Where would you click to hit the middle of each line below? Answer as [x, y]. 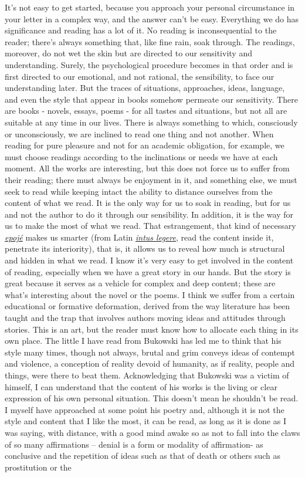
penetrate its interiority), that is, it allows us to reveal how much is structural [145, 248]
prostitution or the [38, 467]
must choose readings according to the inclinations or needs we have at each [141, 156]
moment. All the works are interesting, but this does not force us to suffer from [147, 168]
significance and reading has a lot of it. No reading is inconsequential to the [141, 30]
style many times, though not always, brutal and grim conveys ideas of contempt [150, 352]
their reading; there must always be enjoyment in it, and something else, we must [151, 179]
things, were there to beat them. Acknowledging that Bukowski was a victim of [147, 375]
